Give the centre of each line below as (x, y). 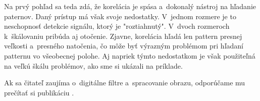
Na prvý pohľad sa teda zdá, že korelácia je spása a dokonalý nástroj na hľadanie (130, 6)
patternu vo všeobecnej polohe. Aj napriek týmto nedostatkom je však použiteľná (130, 55)
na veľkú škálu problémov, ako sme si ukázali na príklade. (93, 65)
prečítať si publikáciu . (39, 92)
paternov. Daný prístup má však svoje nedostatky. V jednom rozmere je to (120, 16)
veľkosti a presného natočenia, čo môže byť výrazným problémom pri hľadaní (124, 46)
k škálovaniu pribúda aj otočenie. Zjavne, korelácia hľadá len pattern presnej (123, 36)
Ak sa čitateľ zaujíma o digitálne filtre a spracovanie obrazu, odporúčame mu (125, 83)
